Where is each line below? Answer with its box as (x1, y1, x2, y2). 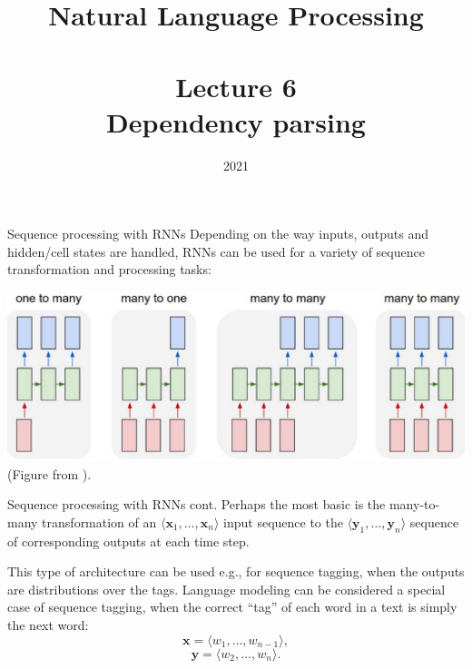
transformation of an (42, 512, 157, 531)
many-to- (388, 495, 440, 514)
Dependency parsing (106, 103, 366, 140)
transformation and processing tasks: (7, 260, 211, 279)
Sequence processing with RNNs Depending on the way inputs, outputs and (7, 224, 429, 243)
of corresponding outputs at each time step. (7, 531, 250, 550)
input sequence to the (223, 512, 343, 531)
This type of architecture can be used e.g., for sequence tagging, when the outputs (7, 562, 465, 581)
